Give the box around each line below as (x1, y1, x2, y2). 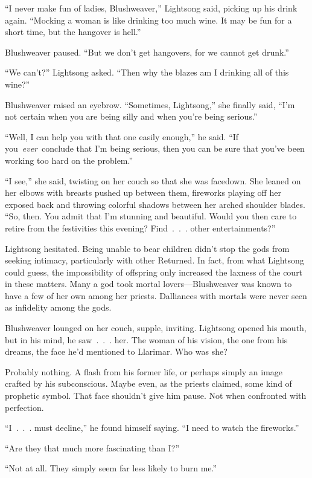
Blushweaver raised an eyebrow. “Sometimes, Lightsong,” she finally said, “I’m (5, 98, 295, 111)
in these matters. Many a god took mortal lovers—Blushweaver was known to (5, 277, 292, 290)
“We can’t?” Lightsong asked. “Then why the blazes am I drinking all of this (5, 66, 289, 79)
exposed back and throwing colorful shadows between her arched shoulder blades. (5, 198, 305, 210)
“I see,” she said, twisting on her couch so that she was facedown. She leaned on (5, 174, 301, 187)
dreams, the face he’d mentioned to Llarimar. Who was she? (5, 345, 228, 358)
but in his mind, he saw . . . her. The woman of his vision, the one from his (5, 333, 288, 346)
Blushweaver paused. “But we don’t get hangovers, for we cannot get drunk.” (5, 45, 289, 58)
